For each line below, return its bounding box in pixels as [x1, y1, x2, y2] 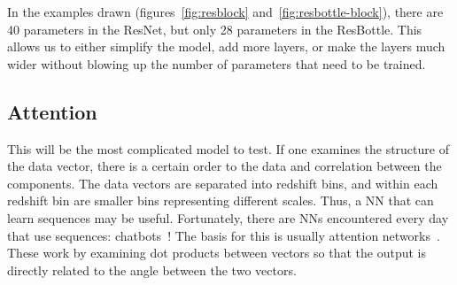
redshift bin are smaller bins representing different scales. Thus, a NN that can [7, 191, 434, 210]
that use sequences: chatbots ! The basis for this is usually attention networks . [7, 226, 440, 244]
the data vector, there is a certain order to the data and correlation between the [7, 157, 442, 175]
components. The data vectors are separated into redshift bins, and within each [7, 173, 438, 192]
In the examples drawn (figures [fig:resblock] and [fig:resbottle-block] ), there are [7, 3, 444, 20]
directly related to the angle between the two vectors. [7, 260, 297, 279]
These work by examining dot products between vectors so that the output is [7, 243, 426, 262]
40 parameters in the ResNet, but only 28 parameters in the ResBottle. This [7, 19, 422, 38]
